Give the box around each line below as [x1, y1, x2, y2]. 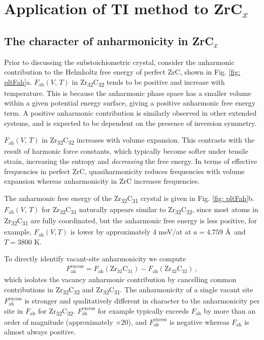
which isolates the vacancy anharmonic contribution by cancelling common [4, 274, 237, 285]
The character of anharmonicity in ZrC [4, 32, 214, 48]
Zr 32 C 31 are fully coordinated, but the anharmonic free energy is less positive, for [4, 215, 257, 227]
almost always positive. [4, 326, 76, 337]
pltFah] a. [4, 76, 32, 87]
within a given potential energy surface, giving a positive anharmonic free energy [4, 97, 256, 108]
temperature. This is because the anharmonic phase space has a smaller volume [4, 87, 251, 98]
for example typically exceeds [97, 305, 189, 316]
